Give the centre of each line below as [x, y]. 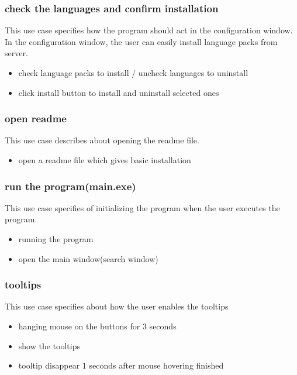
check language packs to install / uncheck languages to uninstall [133, 73]
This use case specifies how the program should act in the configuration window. [149, 30]
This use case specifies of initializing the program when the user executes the [142, 207]
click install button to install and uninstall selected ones [119, 92]
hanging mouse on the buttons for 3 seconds [97, 326]
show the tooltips [49, 345]
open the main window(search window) [88, 258]
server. [16, 53]
